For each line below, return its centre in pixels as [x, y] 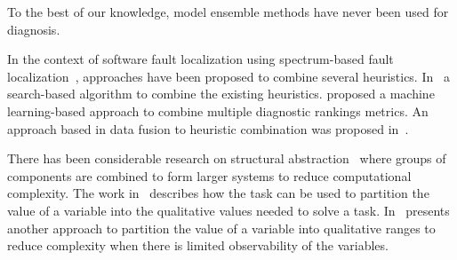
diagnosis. [34, 29]
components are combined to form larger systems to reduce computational [209, 175]
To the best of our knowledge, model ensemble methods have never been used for [228, 12]
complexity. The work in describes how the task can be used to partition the [218, 193]
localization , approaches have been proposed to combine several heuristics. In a [228, 76]
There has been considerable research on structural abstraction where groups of [227, 158]
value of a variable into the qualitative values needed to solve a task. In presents [228, 210]
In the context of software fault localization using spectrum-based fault [200, 59]
